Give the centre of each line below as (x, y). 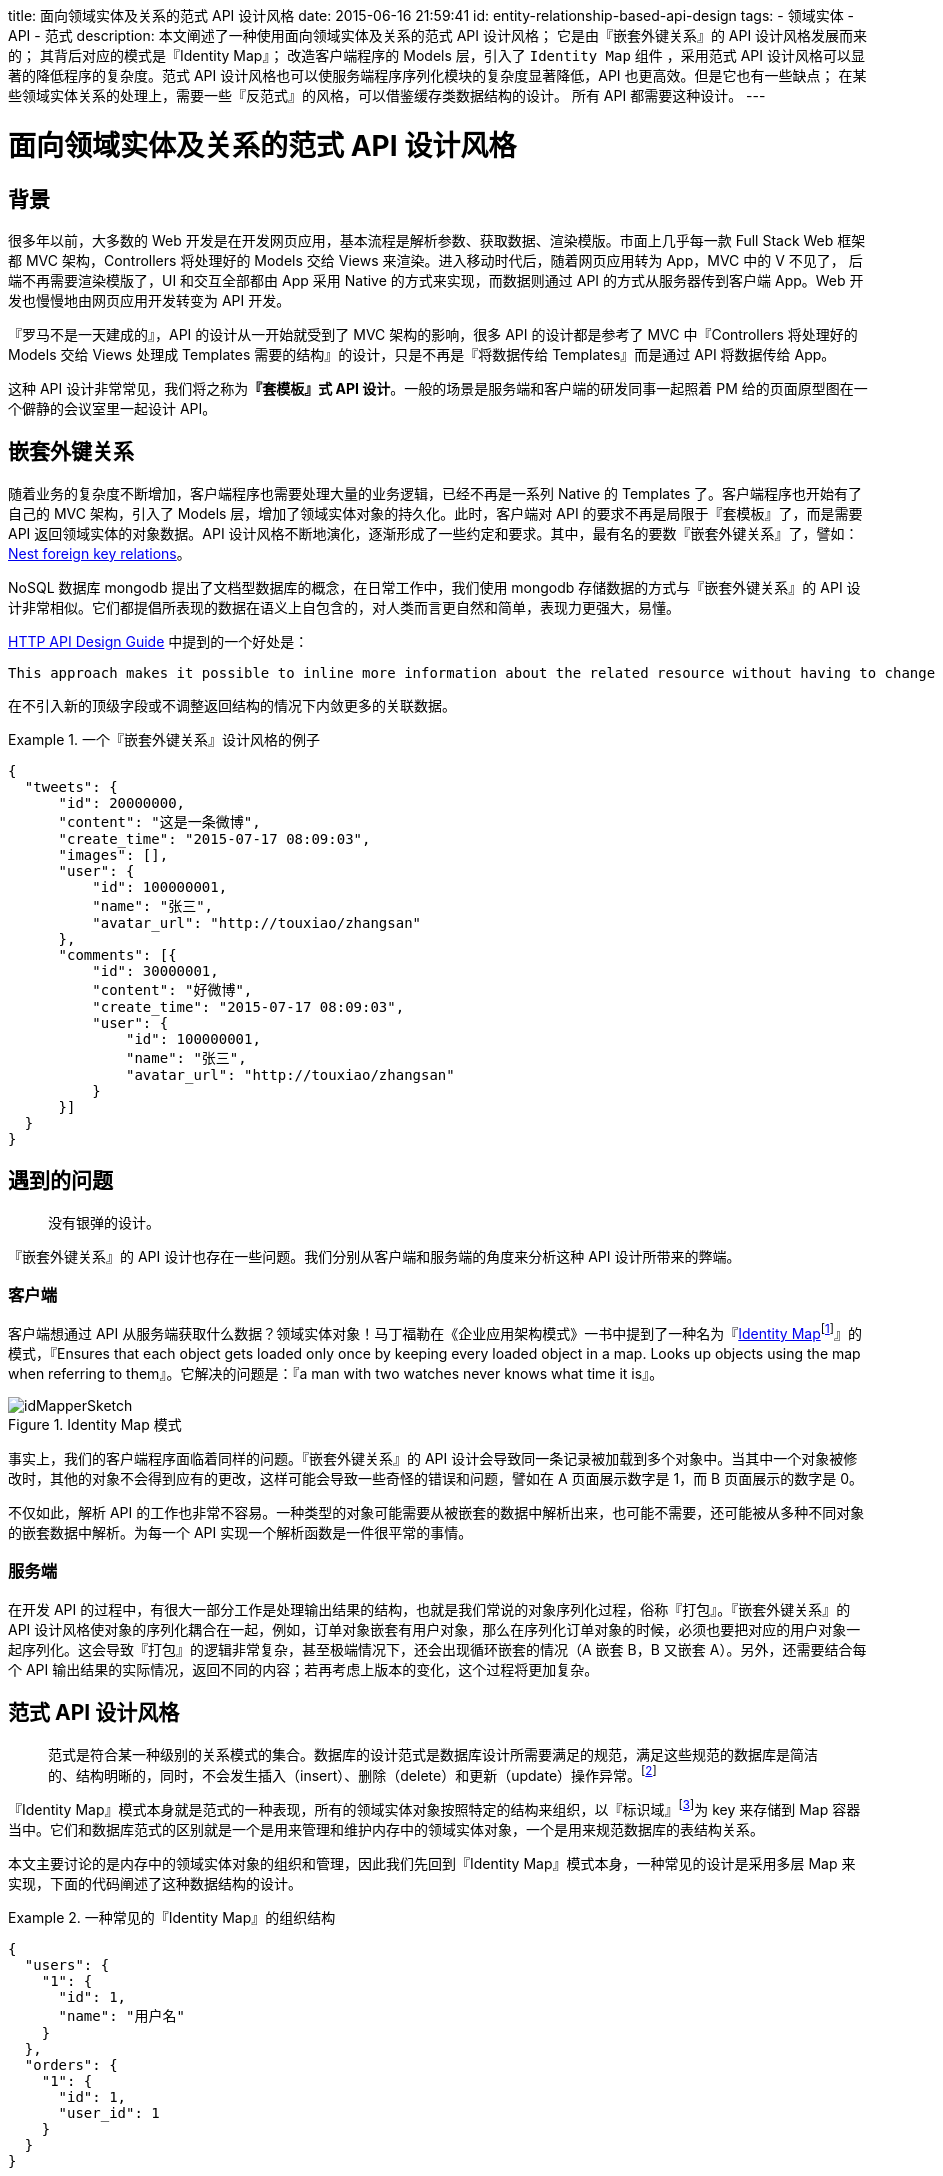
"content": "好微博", (172, 989)
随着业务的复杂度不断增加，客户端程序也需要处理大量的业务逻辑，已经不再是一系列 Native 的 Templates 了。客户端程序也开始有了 (435, 493)
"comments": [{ (117, 954)
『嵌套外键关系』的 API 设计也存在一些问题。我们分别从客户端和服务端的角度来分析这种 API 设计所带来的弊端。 (374, 1256)
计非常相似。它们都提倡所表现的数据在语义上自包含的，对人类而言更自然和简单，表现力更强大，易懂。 (344, 607)
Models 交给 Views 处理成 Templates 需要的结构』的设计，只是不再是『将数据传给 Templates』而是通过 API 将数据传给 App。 (422, 354)
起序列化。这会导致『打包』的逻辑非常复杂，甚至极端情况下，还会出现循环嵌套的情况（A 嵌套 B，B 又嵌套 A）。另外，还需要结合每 (437, 1649)
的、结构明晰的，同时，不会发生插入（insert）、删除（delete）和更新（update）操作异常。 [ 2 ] (352, 1773)
